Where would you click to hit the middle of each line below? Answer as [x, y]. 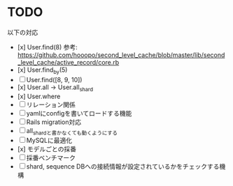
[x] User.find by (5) [42, 70]
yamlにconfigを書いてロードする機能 [79, 113]
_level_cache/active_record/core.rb [68, 62]
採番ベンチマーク [51, 158]
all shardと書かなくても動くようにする [72, 131]
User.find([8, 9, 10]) [54, 79]
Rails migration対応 [54, 122]
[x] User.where [39, 96]
